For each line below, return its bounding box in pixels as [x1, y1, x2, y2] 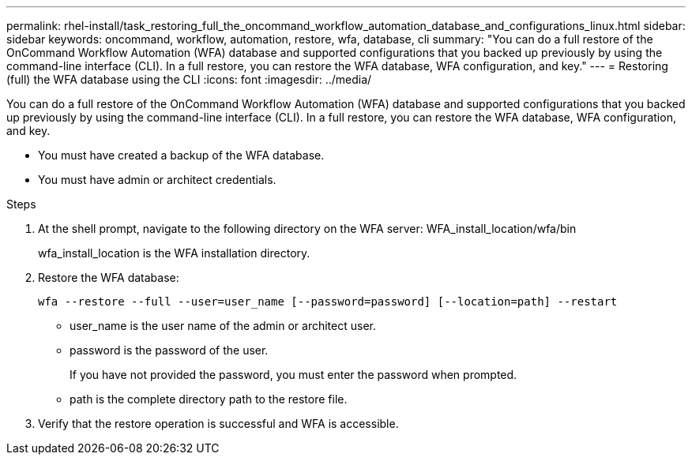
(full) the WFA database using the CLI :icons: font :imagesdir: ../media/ [6, 73, 372, 86]
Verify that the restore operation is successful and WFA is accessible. [38, 417, 399, 430]
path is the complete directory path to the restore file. [70, 392, 348, 406]
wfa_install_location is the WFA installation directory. [38, 246, 310, 260]
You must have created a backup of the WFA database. [38, 148, 325, 162]
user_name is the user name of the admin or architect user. [70, 319, 376, 332]
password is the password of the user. [70, 343, 269, 357]
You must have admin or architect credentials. [38, 173, 276, 186]
